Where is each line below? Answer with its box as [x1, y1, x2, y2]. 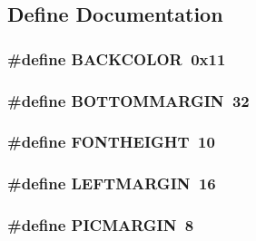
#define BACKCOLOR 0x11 [7, 47, 226, 70]
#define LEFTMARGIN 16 [7, 172, 216, 195]
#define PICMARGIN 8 [7, 214, 194, 236]
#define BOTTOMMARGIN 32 [7, 89, 250, 111]
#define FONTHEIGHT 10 [7, 130, 215, 153]
